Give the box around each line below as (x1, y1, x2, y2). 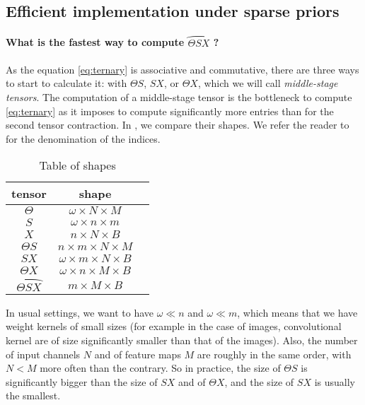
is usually (314, 374, 355, 389)
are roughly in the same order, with (197, 346, 352, 361)
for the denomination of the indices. (6, 131, 161, 146)
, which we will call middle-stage (197, 76, 338, 90)
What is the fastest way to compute (6, 35, 185, 49)
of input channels (6, 346, 81, 361)
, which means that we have (237, 305, 358, 319)
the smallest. (6, 388, 61, 403)
